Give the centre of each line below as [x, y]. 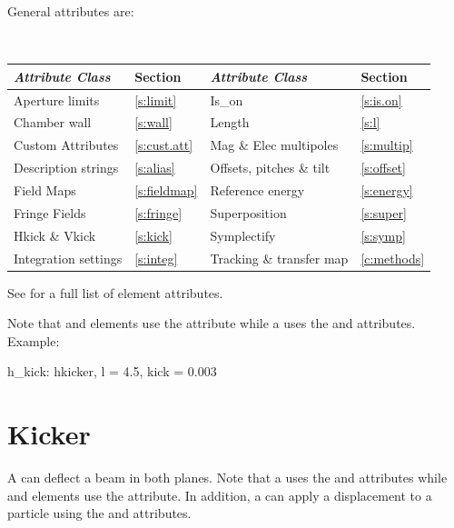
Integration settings [68, 258]
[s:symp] [383, 235]
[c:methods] [393, 258]
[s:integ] [156, 258]
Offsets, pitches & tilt [270, 168]
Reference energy [257, 189]
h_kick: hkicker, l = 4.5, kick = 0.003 [112, 371]
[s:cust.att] [164, 145]
